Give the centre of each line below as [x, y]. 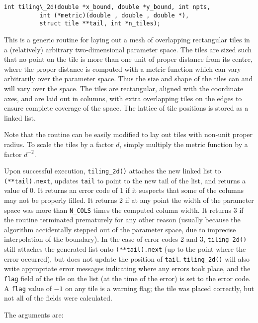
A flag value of [28, 288]
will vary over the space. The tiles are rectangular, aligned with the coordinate [124, 88]
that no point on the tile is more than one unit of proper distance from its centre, [128, 59]
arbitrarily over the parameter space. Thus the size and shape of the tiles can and [129, 79]
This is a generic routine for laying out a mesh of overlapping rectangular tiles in [127, 39]
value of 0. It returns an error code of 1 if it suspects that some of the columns [124, 190]
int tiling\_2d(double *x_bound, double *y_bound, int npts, [107, 7]
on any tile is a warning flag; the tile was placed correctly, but [160, 288]
